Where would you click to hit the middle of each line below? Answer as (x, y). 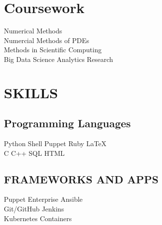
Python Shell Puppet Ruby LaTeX (55, 143)
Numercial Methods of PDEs (47, 40)
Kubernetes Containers (38, 218)
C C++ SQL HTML (34, 153)
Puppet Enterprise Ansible (43, 199)
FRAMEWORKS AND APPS (81, 179)
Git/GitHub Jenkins (34, 209)
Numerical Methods (33, 31)
